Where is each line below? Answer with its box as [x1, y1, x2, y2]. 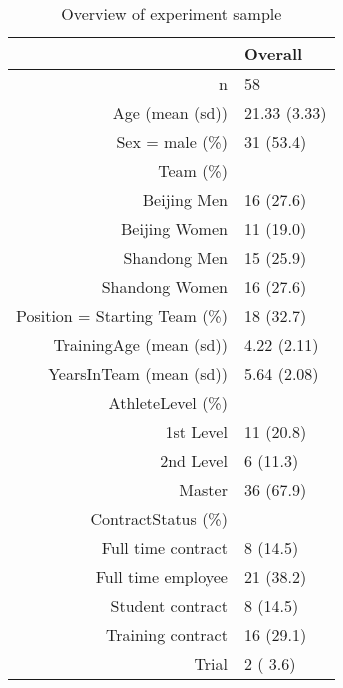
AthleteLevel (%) [108, 391, 228, 414]
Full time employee [95, 565, 228, 588]
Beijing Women [121, 217, 228, 240]
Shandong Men [123, 246, 228, 269]
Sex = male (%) [116, 130, 228, 153]
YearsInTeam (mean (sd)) [48, 362, 228, 385]
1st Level [165, 420, 228, 443]
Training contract [106, 623, 228, 646]
